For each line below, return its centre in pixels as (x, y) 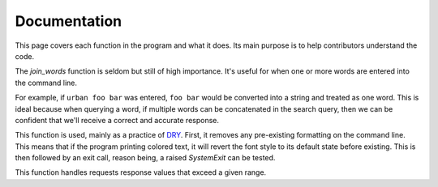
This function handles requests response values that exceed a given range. (141, 172)
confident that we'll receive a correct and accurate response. (117, 120)
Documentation (69, 21)
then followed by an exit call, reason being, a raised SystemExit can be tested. (145, 158)
